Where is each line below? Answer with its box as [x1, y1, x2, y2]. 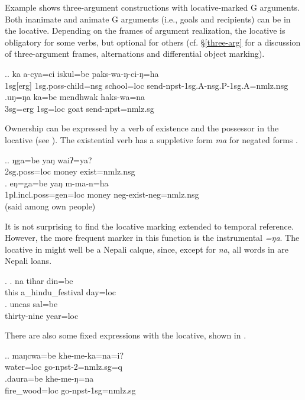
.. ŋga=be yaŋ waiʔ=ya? [5, 153, 92, 166]
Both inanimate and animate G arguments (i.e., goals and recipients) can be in [5, 12, 291, 25]
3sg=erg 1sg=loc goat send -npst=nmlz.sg [5, 102, 154, 114]
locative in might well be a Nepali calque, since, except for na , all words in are [5, 243, 288, 255]
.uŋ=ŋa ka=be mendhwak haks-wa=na [5, 91, 145, 103]
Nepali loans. [5, 254, 52, 267]
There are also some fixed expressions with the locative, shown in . [5, 329, 246, 341]
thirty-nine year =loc [5, 309, 79, 321]
